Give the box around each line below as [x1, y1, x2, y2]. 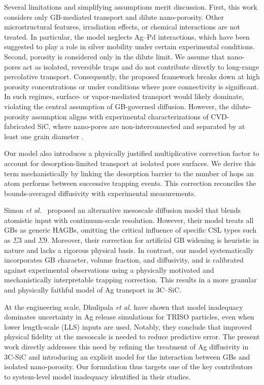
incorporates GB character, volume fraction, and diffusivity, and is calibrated [4, 254, 244, 265]
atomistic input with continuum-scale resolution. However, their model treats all [4, 214, 254, 225]
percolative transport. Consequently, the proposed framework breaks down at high [4, 71, 260, 82]
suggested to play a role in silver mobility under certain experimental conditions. [4, 41, 255, 52]
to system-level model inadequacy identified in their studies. [4, 371, 191, 381]
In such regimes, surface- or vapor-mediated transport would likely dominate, [4, 91, 244, 102]
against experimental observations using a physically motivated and [4, 264, 214, 275]
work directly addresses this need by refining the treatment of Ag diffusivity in [4, 341, 249, 351]
